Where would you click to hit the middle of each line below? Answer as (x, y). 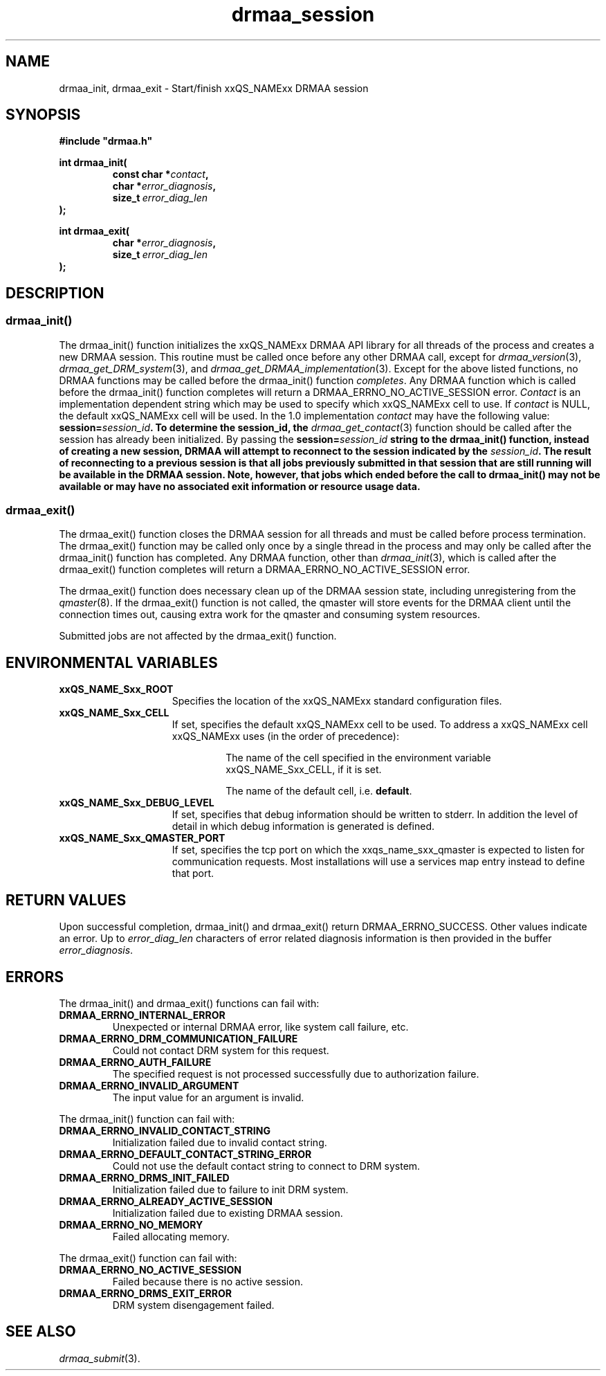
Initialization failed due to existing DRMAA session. (228, 1213)
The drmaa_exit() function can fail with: (148, 1258)
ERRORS (35, 977)
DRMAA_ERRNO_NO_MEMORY (131, 1224)
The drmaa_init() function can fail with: (147, 1119)
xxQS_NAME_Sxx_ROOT (116, 689)
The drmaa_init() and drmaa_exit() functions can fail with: (189, 1003)
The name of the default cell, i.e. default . (319, 791)
